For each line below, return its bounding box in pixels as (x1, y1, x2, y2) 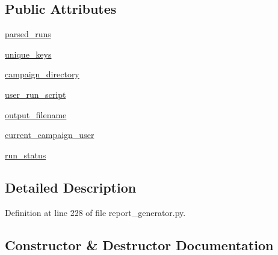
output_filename (5, 108, 67, 121)
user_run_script (5, 88, 66, 100)
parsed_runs (5, 28, 51, 40)
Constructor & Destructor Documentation (5, 235, 274, 254)
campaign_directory (5, 68, 79, 80)
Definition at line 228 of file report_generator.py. (5, 206, 186, 218)
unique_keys (5, 47, 52, 60)
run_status (5, 148, 46, 161)
